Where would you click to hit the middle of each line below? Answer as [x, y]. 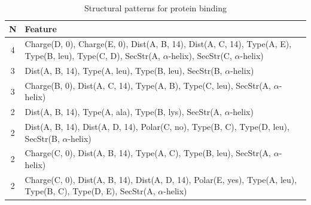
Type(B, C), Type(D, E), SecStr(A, [90, 191]
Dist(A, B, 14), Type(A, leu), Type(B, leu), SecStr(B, [124, 70]
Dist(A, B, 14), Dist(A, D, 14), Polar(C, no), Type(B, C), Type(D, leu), [157, 126]
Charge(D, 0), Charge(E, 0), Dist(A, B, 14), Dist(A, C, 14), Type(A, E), [158, 44]
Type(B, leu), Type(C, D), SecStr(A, [92, 56]
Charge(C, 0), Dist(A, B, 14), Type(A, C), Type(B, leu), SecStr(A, [148, 153]
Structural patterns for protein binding [155, 8]
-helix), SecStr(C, [200, 56]
